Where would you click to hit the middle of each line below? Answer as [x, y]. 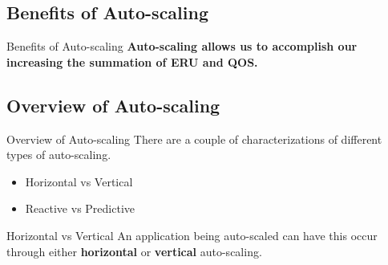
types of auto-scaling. [59, 155]
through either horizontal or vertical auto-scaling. [134, 251]
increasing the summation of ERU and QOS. [132, 61]
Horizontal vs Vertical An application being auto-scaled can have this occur [192, 235]
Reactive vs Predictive [80, 208]
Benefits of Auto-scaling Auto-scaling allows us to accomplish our [182, 46]
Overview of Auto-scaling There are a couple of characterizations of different [194, 139]
